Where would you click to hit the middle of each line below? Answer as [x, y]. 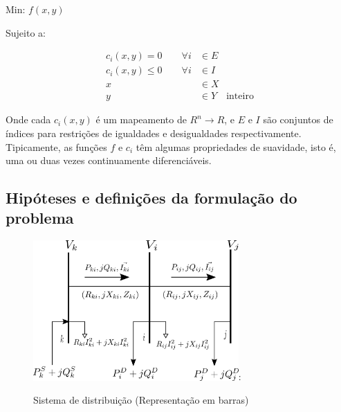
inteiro [240, 97]
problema [40, 218]
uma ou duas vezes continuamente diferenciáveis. [109, 160]
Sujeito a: [26, 32]
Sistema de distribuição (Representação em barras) [141, 400]
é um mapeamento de [141, 119]
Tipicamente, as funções [56, 146]
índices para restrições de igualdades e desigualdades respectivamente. [154, 133]
